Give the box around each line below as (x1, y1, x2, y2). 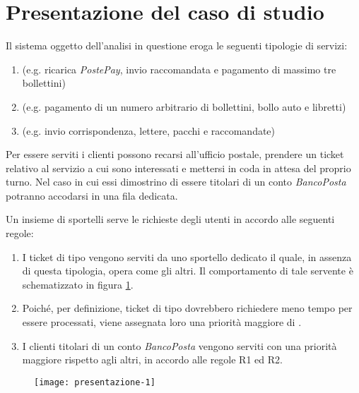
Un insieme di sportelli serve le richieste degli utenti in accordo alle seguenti (6, 212, 335, 226)
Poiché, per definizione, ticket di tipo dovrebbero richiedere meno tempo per (22, 301, 353, 315)
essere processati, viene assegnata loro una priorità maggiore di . (22, 315, 302, 329)
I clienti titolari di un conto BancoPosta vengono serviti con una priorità (22, 338, 337, 353)
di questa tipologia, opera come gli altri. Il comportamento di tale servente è (22, 263, 353, 278)
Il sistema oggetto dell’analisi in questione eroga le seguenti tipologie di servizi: (6, 38, 348, 53)
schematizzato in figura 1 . (22, 277, 134, 291)
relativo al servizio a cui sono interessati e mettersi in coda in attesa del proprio (6, 160, 351, 175)
